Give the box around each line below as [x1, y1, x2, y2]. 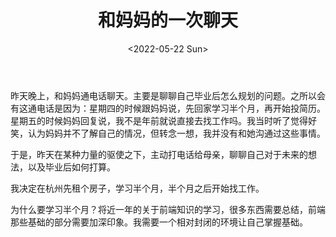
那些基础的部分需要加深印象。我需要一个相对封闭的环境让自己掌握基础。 [10, 216, 308, 228]
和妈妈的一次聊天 [97, 9, 238, 32]
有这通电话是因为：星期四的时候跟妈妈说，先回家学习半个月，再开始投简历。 [10, 102, 326, 114]
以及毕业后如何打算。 [27, 161, 116, 173]
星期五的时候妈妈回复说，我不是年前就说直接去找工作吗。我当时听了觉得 [10, 114, 308, 126]
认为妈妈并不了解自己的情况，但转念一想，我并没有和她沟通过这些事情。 [27, 127, 326, 139]
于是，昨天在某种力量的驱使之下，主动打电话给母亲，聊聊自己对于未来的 [10, 148, 308, 160]
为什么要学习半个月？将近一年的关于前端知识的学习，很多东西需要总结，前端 [10, 203, 326, 215]
